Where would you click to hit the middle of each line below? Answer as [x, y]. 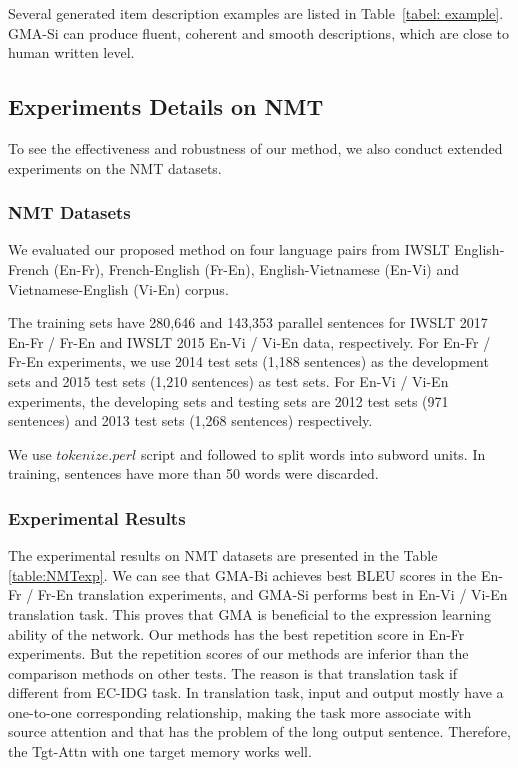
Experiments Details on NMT [166, 106]
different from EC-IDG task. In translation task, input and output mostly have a [256, 692]
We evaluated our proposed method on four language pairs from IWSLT [229, 249]
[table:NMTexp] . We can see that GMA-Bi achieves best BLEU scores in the [242, 574]
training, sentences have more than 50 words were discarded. [193, 473]
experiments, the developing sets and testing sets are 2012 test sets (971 [228, 400]
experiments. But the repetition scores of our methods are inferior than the [238, 653]
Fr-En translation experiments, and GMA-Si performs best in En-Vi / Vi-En [272, 594]
